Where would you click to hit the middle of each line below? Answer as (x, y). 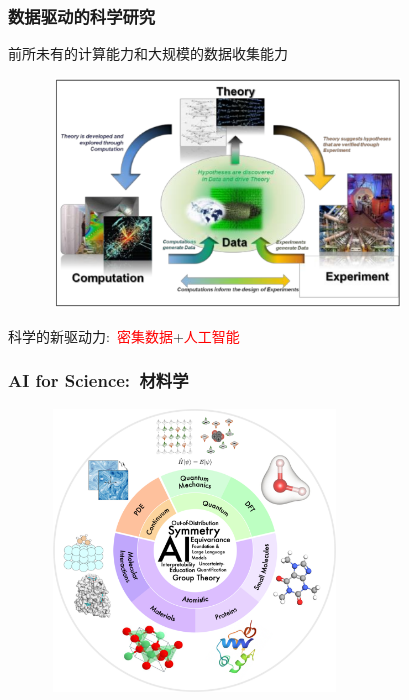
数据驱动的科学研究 (82, 15)
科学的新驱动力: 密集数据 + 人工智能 (124, 335)
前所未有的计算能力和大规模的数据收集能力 (148, 53)
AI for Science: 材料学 (98, 380)
